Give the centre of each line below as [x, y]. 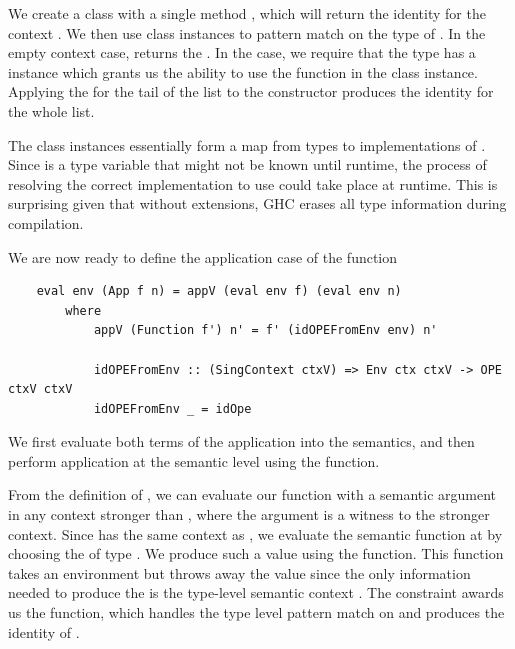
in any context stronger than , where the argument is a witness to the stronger [249, 514]
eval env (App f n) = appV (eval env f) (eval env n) [219, 291]
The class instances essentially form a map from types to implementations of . [247, 144]
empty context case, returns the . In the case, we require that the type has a [242, 52]
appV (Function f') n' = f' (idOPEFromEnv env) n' [265, 330]
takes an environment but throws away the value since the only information [239, 572]
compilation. [46, 222]
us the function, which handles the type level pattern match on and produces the [256, 612]
